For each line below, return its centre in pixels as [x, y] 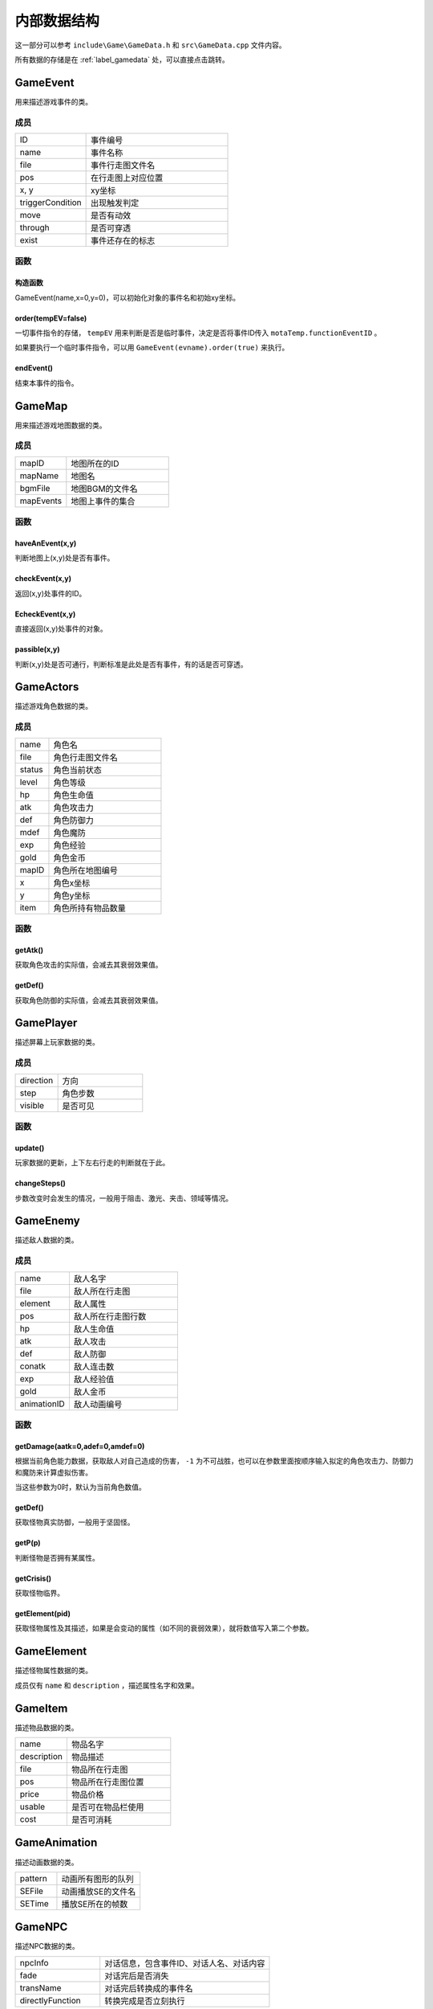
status [31, 769]
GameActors [47, 687]
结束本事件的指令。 [47, 383]
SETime [34, 1903]
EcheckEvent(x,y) [45, 614]
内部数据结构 [57, 21]
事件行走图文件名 [123, 165]
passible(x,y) [37, 649]
